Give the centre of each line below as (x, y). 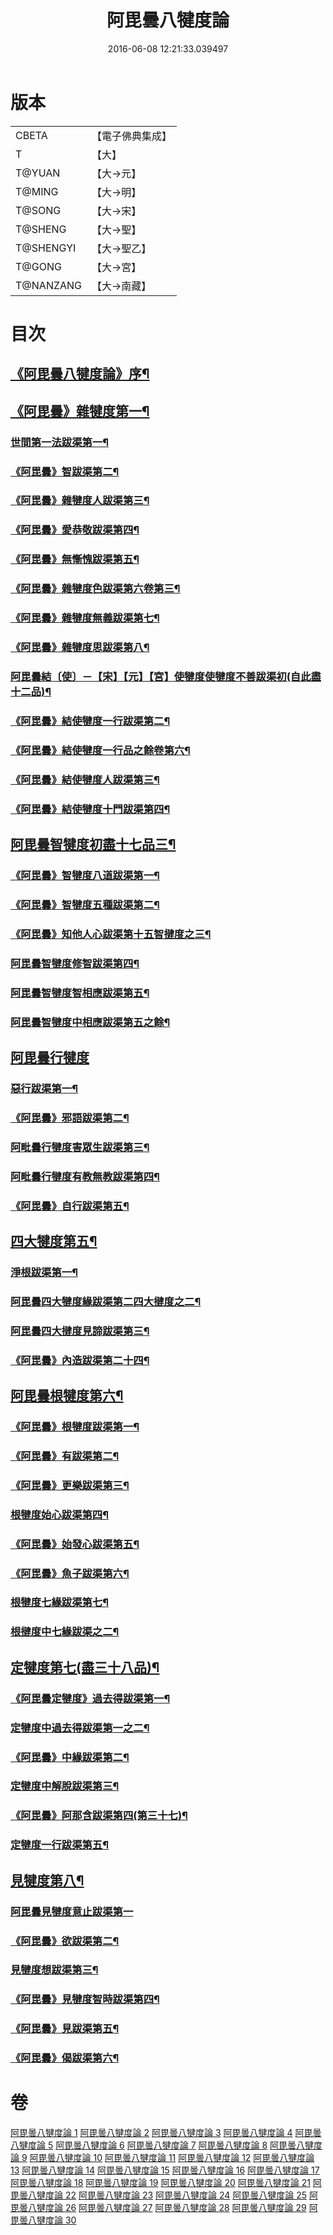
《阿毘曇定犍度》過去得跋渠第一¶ (90, 1698)
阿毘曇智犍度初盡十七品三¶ (93, 844)
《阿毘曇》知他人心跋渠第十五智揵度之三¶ (111, 934)
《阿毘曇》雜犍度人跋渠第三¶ (80, 501)
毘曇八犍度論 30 (43, 2220)
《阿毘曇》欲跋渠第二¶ (65, 1941)
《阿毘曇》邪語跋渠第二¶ (70, 1118)
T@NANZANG (49, 285)
